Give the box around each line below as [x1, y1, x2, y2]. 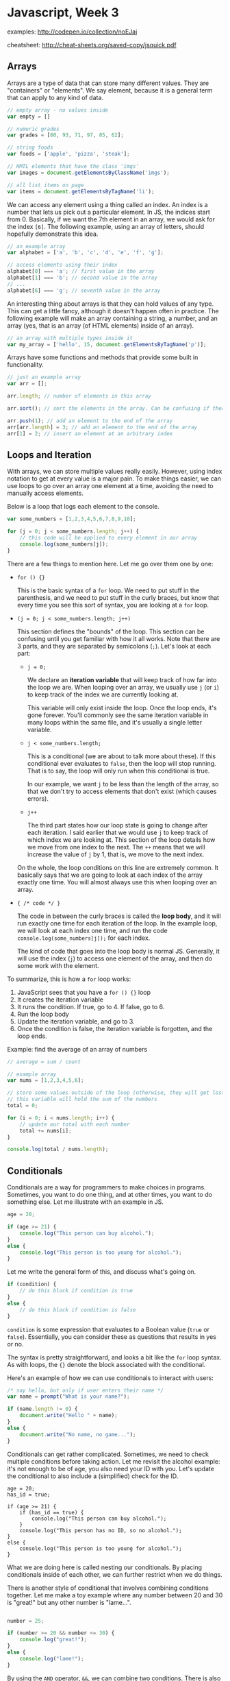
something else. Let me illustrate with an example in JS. [7, 1198, 164, 1206]
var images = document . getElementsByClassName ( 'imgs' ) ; [7, 169, 170, 176]
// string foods [7, 144, 53, 152]
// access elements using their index [7, 262, 118, 269]
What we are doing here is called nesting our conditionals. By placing [7, 1563, 203, 1571]
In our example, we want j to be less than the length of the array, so [27, 779, 219, 788]
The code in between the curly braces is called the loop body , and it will [16, 912, 221, 920]
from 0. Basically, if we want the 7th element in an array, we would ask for [7, 215, 216, 223]
